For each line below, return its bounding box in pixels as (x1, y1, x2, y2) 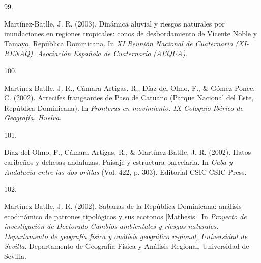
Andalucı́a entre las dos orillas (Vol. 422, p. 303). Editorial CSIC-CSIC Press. (4, 166, 247, 177)
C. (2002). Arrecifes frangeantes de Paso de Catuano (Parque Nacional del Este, (4, 92, 254, 103)
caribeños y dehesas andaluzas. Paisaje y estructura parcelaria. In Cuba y (4, 156, 233, 167)
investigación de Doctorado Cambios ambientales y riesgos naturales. (4, 221, 219, 231)
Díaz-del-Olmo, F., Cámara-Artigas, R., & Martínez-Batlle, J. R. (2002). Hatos (4, 146, 251, 157)
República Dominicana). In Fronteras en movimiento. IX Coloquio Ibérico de (4, 102, 243, 113)
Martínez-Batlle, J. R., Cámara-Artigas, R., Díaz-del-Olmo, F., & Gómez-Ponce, (4, 82, 255, 93)
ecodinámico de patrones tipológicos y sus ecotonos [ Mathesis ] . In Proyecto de (4, 211, 247, 221)
